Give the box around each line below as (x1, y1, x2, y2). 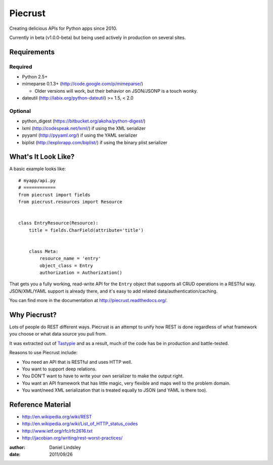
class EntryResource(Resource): (18, 220, 99, 226)
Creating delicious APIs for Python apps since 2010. (9, 25, 117, 31)
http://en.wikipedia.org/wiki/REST (22, 414, 92, 420)
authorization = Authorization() (39, 270, 122, 275)
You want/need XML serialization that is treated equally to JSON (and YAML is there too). (22, 387, 207, 393)
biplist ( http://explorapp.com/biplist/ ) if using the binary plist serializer (22, 139, 168, 145)
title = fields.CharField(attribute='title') (28, 227, 144, 233)
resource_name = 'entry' (39, 256, 101, 262)
